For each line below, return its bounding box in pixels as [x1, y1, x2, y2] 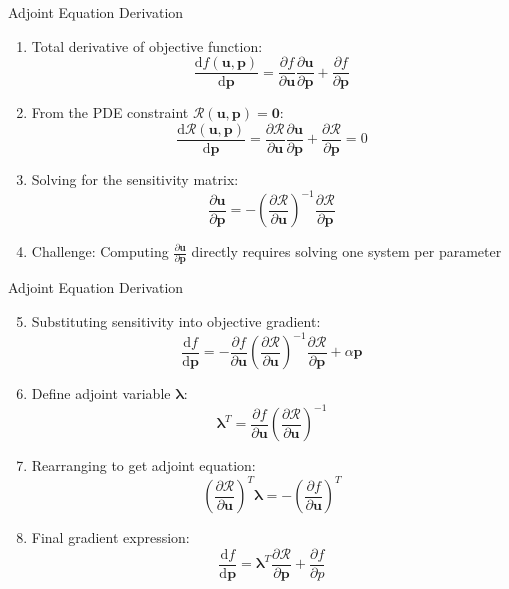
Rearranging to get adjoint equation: [31, 455, 256, 476]
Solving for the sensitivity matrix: [31, 168, 239, 189]
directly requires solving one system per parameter [191, 241, 502, 261]
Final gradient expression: [31, 527, 190, 548]
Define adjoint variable [31, 383, 171, 403]
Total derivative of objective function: [31, 35, 263, 56]
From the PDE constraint [31, 102, 189, 123]
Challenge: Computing [31, 241, 169, 261]
